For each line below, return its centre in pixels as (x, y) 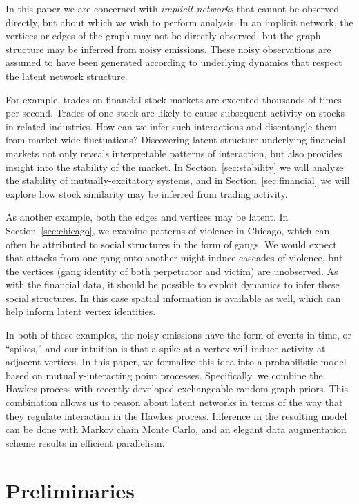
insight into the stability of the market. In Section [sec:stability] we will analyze (175, 167)
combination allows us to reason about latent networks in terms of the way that (174, 402)
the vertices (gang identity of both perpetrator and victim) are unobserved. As (172, 271)
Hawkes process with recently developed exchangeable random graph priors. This (177, 389)
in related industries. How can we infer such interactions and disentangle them (172, 126)
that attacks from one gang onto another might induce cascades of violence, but (174, 258)
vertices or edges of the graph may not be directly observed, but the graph (163, 36)
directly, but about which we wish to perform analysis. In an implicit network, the (179, 22)
